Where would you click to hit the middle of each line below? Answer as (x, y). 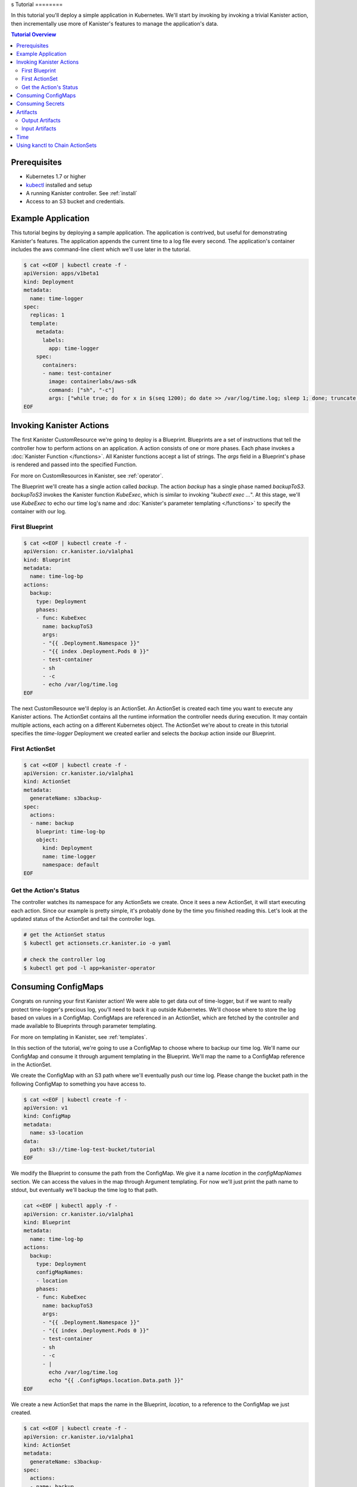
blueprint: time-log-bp (71, 832)
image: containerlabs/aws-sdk (93, 382)
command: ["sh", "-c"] (82, 390)
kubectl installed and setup (59, 185)
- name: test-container (77, 374)
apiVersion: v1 (46, 1108)
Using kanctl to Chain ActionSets (57, 145)
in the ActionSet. (31, 1064)
